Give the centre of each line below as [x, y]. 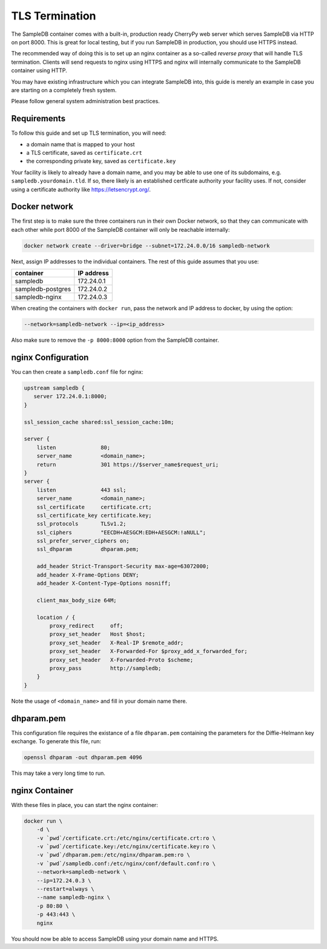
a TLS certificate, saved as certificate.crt [84, 152]
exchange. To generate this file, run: [56, 741]
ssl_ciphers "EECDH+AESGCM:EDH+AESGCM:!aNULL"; [121, 532]
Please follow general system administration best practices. [85, 101]
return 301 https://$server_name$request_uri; [128, 464]
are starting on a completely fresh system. [64, 90]
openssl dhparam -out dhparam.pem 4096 [83, 757]
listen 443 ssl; [81, 490]
